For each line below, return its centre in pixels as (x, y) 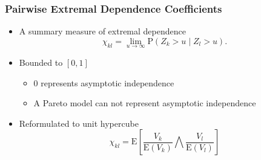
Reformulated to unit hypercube (79, 123)
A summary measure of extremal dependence (102, 31)
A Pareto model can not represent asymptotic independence (145, 103)
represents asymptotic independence (107, 82)
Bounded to (41, 62)
